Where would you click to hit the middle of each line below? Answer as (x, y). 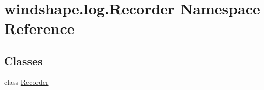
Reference (39, 28)
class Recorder (26, 82)
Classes (23, 60)
